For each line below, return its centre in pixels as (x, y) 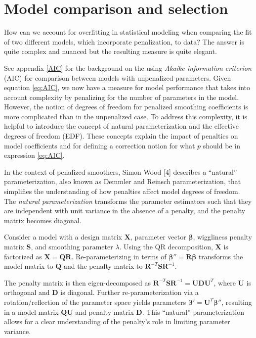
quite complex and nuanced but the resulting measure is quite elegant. (110, 51)
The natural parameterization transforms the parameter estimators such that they (128, 201)
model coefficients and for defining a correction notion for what (100, 145)
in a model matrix (31, 312)
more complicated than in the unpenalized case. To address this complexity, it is (126, 116)
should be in (221, 145)
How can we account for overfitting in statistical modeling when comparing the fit (128, 32)
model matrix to (29, 266)
